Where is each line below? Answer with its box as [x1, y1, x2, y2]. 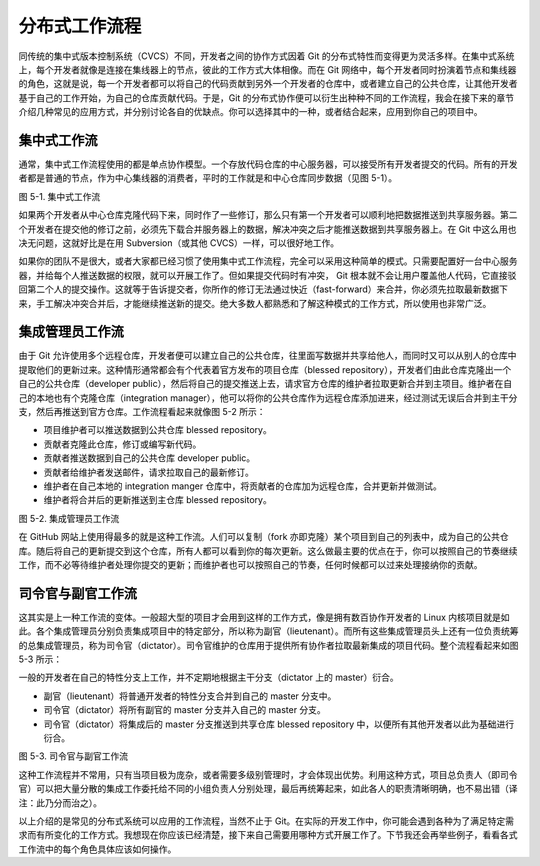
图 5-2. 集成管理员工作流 [18, 512, 120, 524]
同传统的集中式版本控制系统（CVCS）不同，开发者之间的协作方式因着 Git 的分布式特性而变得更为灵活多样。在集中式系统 [18, 50, 515, 62]
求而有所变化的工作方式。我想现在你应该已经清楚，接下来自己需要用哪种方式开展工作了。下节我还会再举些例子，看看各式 [18, 829, 518, 841]
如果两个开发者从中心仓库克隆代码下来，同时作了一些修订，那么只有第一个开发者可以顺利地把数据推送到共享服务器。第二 [18, 209, 518, 221]
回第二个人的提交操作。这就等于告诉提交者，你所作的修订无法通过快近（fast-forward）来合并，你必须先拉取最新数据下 [18, 283, 509, 295]
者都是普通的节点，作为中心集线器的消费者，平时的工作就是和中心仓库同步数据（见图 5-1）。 [18, 172, 398, 184]
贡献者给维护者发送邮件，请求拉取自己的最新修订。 [43, 466, 254, 478]
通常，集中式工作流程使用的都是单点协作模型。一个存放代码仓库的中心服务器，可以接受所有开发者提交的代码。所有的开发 [18, 158, 518, 170]
